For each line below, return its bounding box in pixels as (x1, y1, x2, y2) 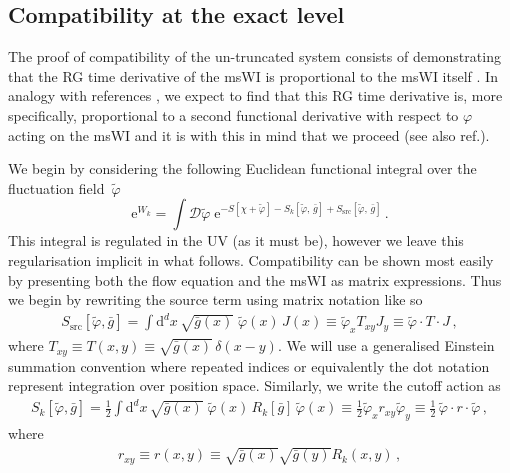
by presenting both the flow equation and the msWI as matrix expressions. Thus (8, 269, 502, 290)
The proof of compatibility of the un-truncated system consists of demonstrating (8, 46, 501, 67)
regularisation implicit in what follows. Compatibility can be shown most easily (8, 249, 494, 270)
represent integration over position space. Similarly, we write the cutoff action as (8, 375, 501, 396)
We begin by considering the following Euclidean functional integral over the (8, 158, 477, 179)
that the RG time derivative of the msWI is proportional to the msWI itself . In (8, 65, 498, 86)
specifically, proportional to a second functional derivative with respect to (8, 104, 459, 125)
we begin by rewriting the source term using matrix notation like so (8, 289, 423, 310)
